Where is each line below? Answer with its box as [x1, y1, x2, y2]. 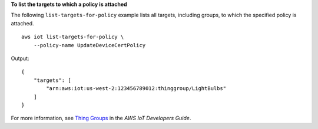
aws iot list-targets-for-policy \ [21, 34, 124, 41]
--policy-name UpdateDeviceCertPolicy [33, 42, 146, 48]
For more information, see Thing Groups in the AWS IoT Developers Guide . [11, 115, 191, 122]
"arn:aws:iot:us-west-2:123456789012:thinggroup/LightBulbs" [46, 85, 227, 92]
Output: [11, 55, 29, 62]
